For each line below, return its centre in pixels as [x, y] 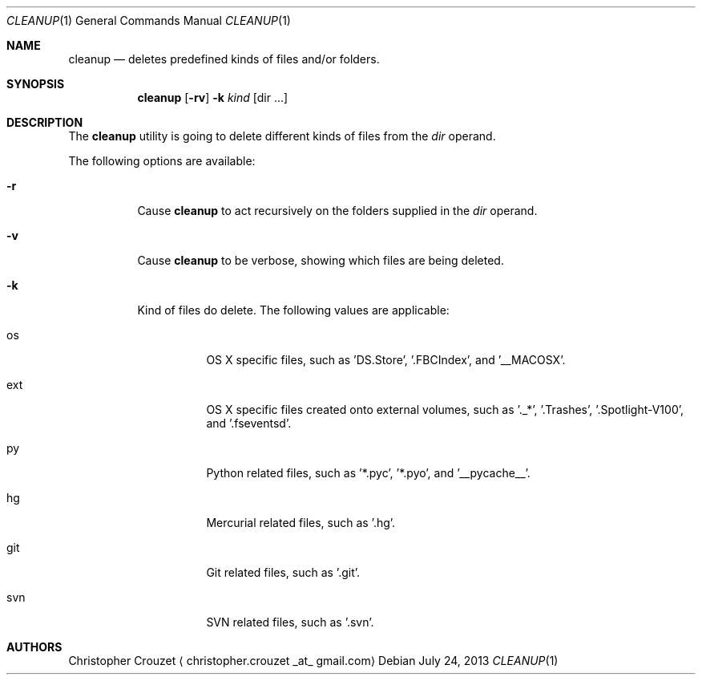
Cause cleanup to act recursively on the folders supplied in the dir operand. [337, 211]
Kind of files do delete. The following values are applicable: [293, 310]
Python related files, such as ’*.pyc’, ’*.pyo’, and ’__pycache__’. [368, 473]
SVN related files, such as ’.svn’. [290, 622]
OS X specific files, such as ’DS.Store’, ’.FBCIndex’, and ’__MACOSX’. [386, 360]
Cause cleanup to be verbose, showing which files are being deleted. [321, 260]
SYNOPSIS [36, 84]
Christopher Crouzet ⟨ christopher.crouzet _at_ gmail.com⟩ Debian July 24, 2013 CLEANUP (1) [313, 661]
